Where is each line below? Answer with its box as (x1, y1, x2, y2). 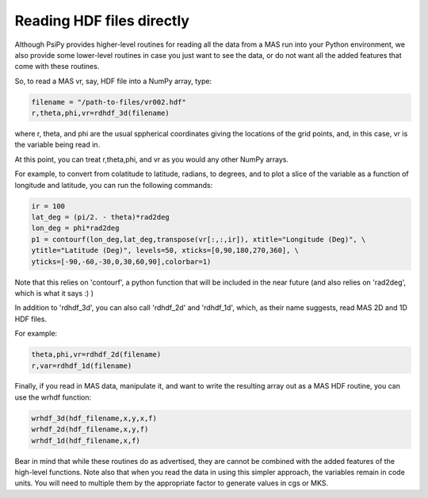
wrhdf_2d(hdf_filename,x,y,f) (31, 425, 149, 434)
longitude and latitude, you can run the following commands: (14, 180, 213, 190)
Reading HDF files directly (14, 12, 190, 29)
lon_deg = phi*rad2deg (31, 224, 120, 233)
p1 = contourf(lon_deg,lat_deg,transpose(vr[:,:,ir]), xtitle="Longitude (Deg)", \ (31, 235, 366, 243)
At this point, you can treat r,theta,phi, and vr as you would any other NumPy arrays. (14, 155, 289, 164)
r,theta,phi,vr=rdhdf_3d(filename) (31, 109, 170, 118)
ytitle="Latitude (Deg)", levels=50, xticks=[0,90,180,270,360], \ (31, 246, 300, 255)
